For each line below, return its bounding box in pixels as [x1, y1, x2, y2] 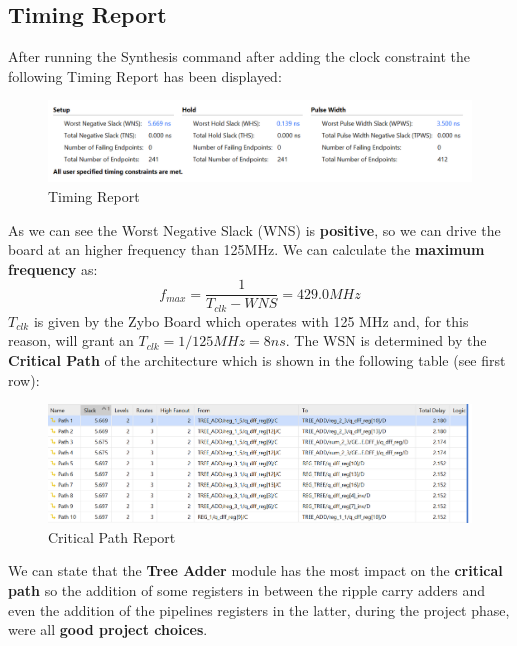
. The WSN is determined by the [285, 330, 487, 351]
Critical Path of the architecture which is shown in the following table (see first [8, 350, 506, 371]
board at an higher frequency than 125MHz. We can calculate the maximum [8, 239, 485, 260]
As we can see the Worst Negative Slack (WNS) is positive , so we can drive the [8, 219, 501, 240]
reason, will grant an [8, 330, 134, 351]
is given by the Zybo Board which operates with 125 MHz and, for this [33, 310, 469, 331]
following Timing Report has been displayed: [8, 65, 282, 86]
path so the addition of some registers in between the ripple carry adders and [8, 579, 486, 600]
